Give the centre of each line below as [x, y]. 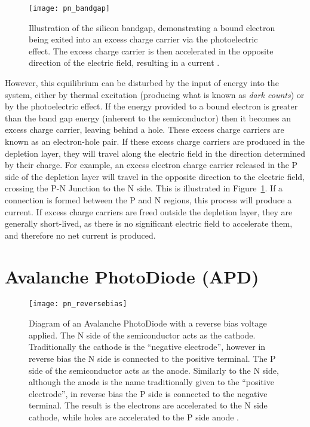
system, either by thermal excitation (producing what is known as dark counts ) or [155, 94]
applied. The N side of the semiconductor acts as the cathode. [142, 335]
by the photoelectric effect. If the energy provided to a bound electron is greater [151, 106]
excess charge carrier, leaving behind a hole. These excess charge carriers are [145, 129]
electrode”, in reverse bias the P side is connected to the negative [148, 393]
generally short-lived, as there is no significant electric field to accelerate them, [149, 223]
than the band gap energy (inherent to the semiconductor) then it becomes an [148, 118]
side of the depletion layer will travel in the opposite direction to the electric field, [155, 176]
